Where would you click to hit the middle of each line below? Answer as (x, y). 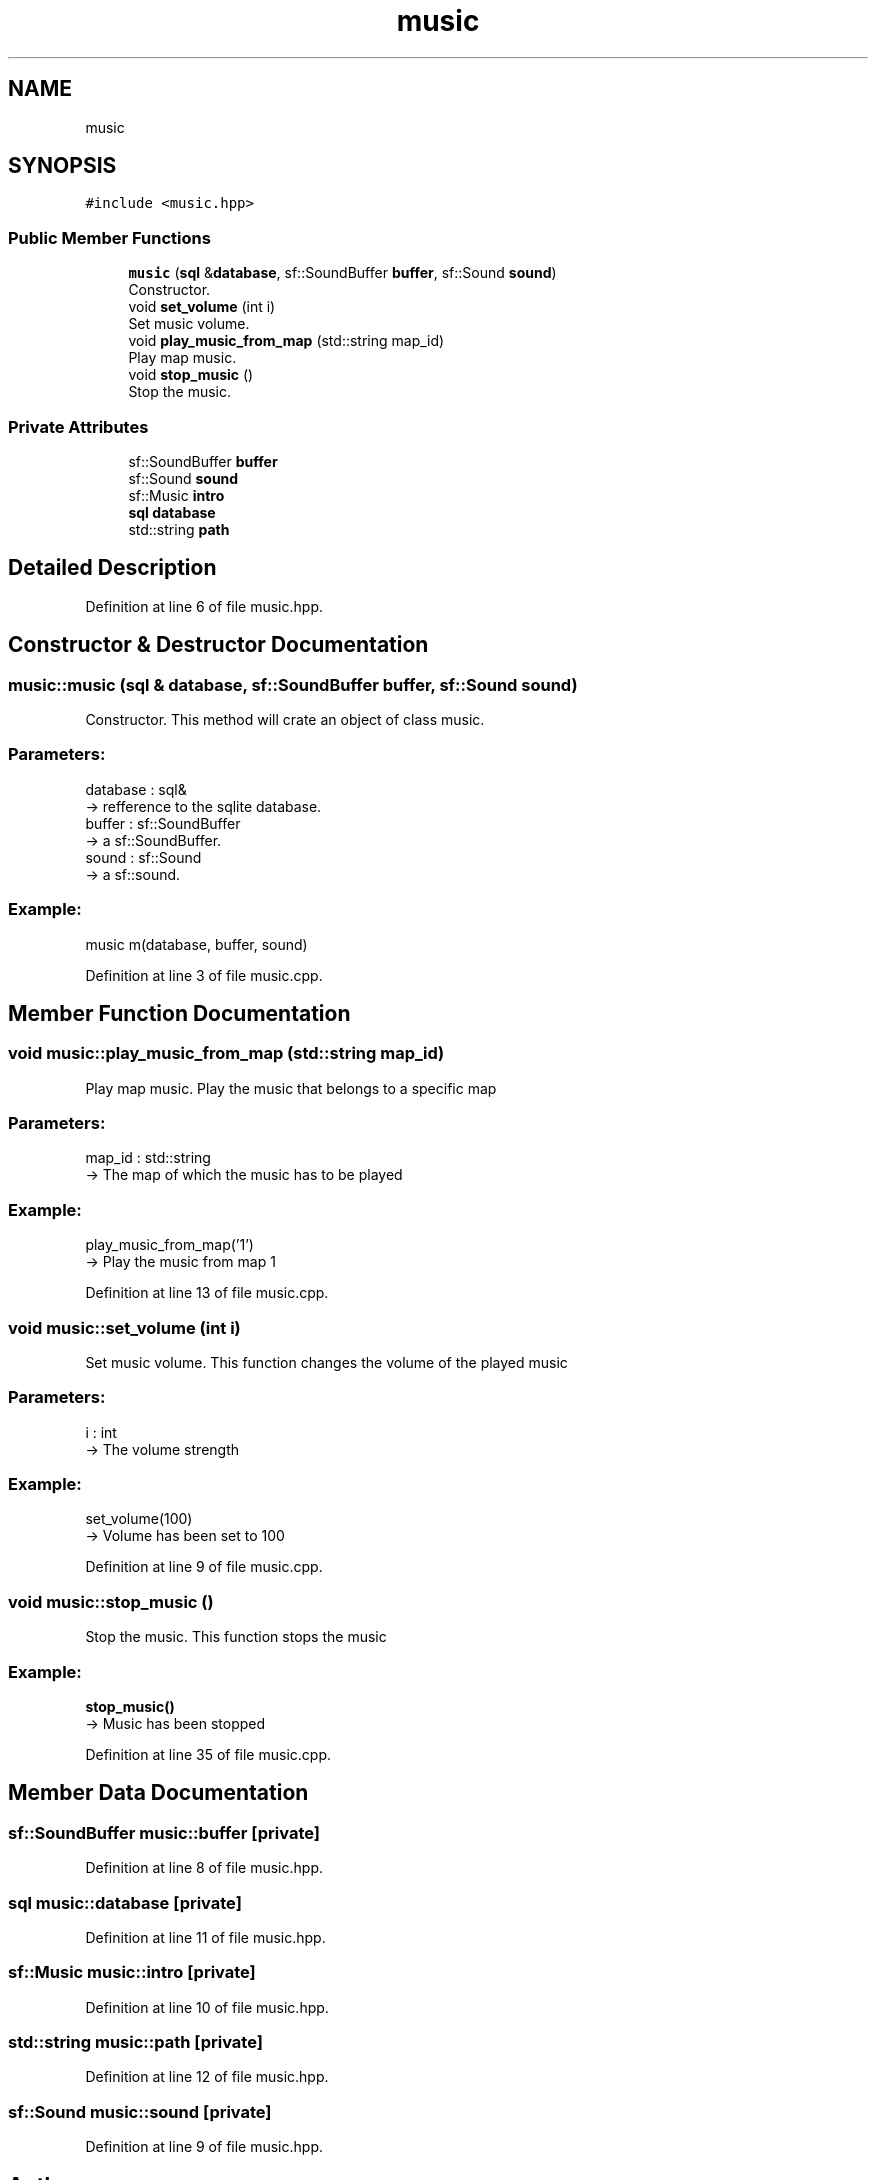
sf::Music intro (176, 495)
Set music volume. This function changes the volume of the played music (326, 1362)
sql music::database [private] (125, 1902)
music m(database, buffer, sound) (196, 944)
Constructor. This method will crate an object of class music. (285, 719)
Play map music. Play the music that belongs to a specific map (291, 1088)
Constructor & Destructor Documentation (218, 645)
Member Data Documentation (158, 1793)
